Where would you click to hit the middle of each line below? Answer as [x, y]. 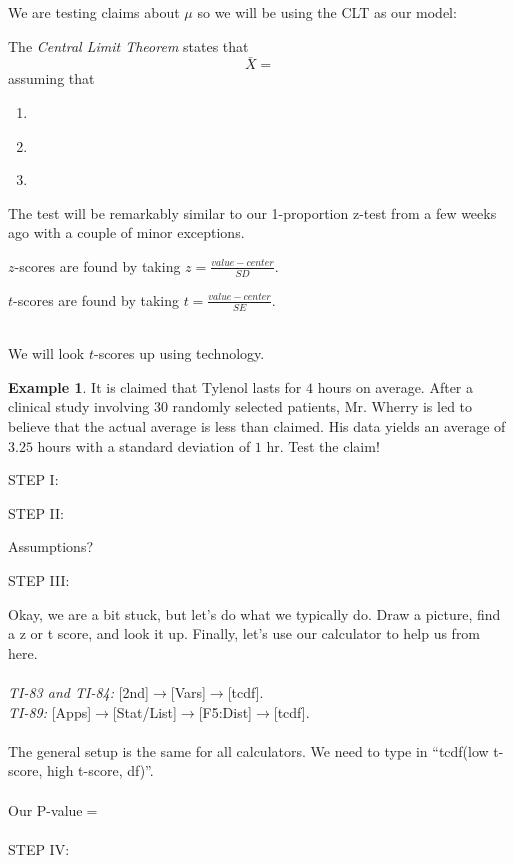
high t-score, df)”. [100, 770]
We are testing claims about [94, 12]
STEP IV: [39, 848]
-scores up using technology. [179, 353]
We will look [46, 353]
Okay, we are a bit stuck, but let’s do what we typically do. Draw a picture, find [254, 613]
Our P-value [45, 809]
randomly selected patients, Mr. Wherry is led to [322, 406]
